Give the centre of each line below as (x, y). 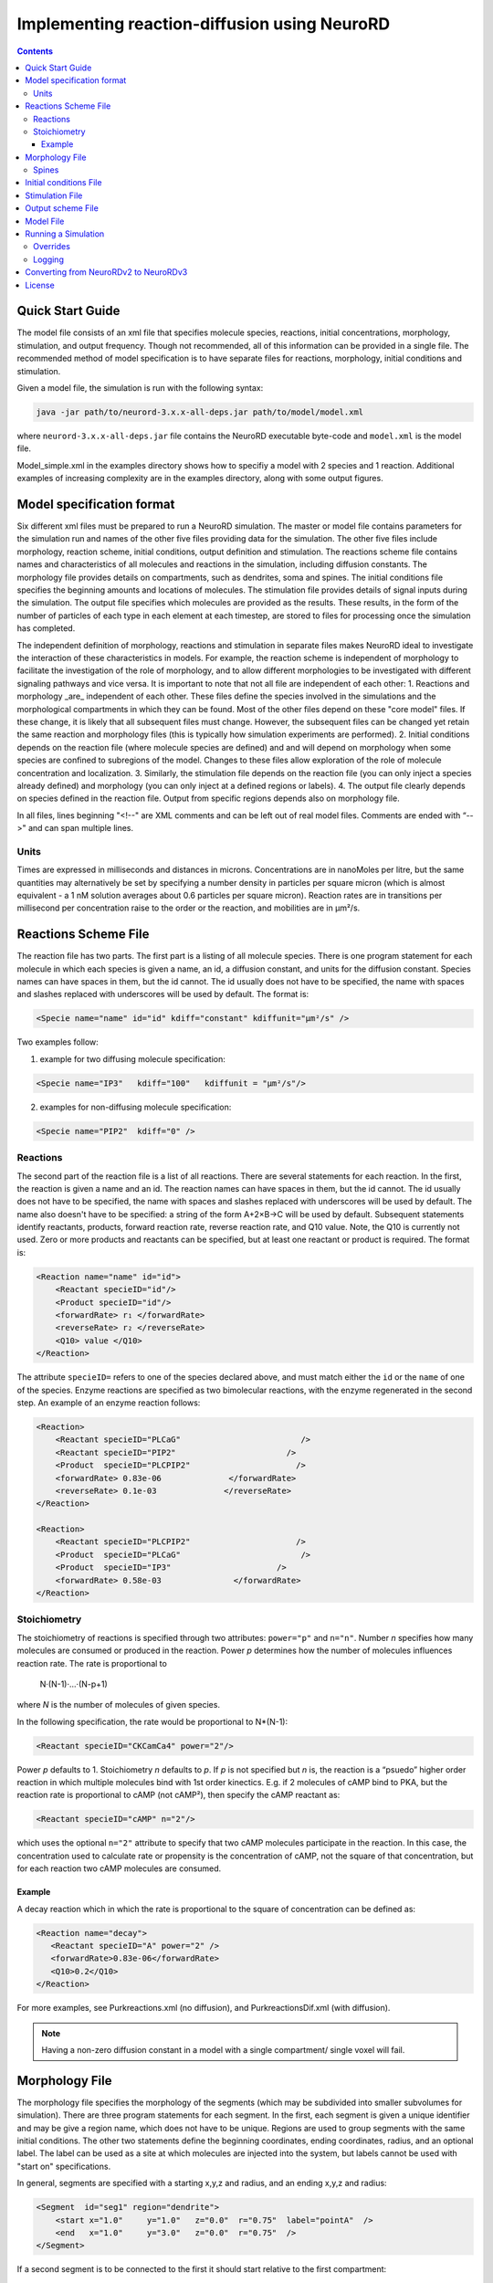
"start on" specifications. (64, 2166)
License (40, 285)
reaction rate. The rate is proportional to (92, 1663)
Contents (35, 51)
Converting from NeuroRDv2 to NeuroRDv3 (106, 272)
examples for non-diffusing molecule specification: (136, 1107)
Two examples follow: (58, 1042)
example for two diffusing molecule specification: (132, 1058)
